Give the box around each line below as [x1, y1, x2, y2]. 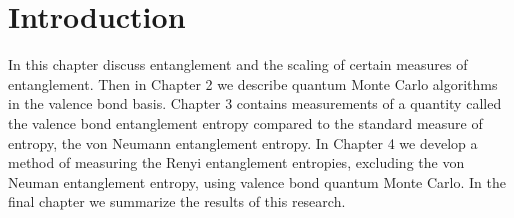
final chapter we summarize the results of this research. [8, 191, 346, 212]
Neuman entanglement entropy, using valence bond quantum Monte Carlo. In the [8, 171, 506, 192]
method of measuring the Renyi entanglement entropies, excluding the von [8, 152, 465, 173]
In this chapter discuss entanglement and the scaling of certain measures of [8, 54, 468, 75]
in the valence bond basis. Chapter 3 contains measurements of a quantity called [8, 93, 502, 114]
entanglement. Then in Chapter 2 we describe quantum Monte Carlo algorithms [8, 73, 498, 94]
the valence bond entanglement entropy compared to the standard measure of [8, 112, 483, 133]
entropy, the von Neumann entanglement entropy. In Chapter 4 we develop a [8, 132, 478, 153]
